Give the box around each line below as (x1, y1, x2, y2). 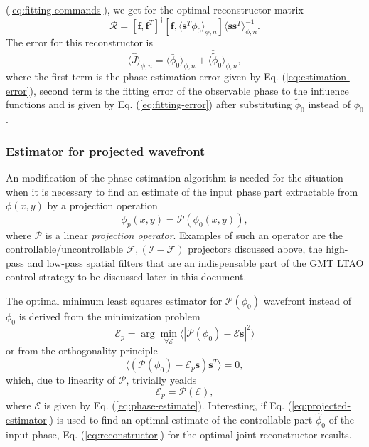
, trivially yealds (126, 372, 197, 386)
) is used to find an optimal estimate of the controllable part (49, 411, 313, 426)
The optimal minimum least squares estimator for (6, 293, 223, 307)
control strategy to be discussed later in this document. (6, 269, 247, 284)
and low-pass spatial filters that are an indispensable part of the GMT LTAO (27, 255, 364, 270)
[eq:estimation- (285, 68, 350, 83)
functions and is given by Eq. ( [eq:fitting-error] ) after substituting (6, 97, 292, 112)
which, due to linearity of (6, 372, 116, 386)
